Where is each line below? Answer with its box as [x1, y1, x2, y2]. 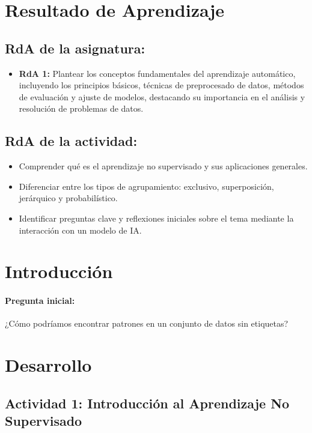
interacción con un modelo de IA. [19, 223, 142, 236]
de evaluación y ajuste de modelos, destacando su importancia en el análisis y [19, 90, 305, 103]
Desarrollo [5, 353, 92, 377]
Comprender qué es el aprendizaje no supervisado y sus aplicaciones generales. [19, 160, 308, 172]
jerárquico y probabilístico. [19, 192, 118, 204]
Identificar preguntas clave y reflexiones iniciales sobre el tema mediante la [19, 211, 294, 224]
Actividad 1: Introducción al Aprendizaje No [5, 393, 290, 412]
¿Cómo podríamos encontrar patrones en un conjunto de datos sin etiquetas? [5, 317, 289, 330]
